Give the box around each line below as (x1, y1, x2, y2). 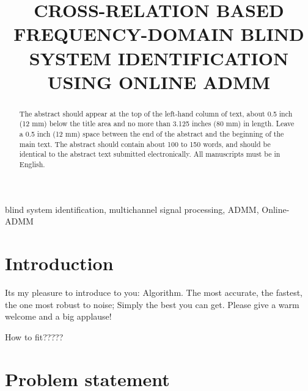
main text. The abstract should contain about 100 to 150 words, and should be (19, 138, 271, 149)
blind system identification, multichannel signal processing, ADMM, (5, 203, 259, 215)
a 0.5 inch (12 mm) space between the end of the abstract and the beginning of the (19, 129, 284, 139)
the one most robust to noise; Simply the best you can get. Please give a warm (5, 298, 299, 310)
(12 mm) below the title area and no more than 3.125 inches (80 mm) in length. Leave (19, 118, 295, 129)
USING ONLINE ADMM (47, 69, 271, 94)
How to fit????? (5, 330, 64, 343)
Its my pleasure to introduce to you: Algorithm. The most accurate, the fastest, (5, 285, 303, 298)
